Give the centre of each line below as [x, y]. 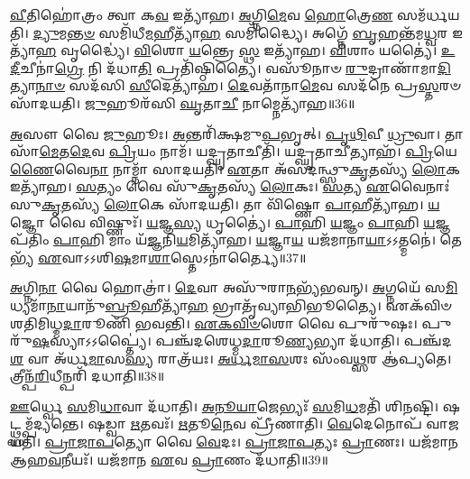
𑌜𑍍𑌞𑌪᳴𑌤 [443, 221]
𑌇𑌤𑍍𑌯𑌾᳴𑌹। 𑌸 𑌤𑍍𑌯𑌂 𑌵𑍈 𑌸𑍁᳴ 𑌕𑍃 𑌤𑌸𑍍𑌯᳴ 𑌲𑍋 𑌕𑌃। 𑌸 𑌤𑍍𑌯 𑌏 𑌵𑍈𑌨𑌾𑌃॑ [230, 186]
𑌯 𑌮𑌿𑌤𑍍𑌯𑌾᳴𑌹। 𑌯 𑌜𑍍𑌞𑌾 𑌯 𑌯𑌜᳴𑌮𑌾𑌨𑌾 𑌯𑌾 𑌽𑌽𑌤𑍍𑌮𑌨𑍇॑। [306, 239]
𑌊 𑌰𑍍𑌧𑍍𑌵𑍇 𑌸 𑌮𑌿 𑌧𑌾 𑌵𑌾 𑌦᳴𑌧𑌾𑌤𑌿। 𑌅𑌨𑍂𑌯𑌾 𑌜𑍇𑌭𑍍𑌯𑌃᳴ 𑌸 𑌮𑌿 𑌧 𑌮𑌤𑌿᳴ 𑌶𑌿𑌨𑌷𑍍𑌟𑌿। [225, 405]
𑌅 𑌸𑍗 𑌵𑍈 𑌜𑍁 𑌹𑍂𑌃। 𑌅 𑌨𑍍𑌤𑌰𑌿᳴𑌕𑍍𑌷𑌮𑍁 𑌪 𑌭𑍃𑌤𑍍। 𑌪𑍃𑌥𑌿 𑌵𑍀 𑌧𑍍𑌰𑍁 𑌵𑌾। [226, 133]
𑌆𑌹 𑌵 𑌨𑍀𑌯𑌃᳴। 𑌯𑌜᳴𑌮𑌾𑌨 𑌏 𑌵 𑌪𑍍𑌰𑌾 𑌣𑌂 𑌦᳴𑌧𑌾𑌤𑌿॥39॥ [169, 459]
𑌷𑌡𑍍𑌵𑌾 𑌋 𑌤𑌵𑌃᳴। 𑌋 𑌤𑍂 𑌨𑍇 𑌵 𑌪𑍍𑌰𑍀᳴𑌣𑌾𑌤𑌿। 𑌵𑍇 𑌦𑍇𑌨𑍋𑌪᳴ [255, 424]
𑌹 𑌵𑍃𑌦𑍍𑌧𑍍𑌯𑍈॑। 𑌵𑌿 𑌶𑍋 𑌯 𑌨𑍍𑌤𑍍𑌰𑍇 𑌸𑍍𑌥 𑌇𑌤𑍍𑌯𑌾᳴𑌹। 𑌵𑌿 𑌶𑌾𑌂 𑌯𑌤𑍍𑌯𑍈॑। [236, 50]
